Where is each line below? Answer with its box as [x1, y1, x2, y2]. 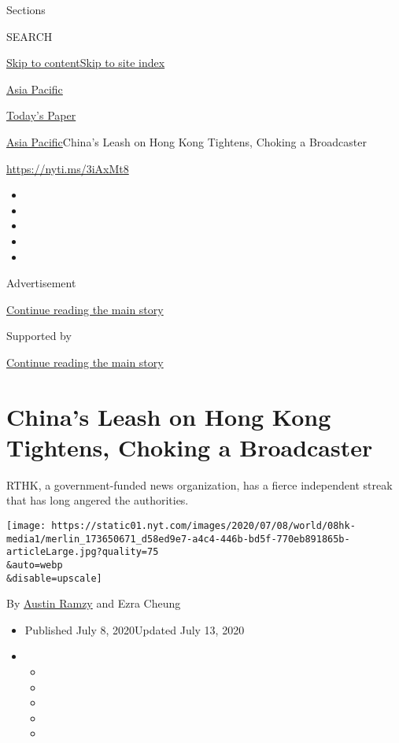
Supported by [6, 327, 72, 344]
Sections [6, 2, 46, 17]
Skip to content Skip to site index [6, 54, 165, 71]
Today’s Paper [6, 107, 76, 124]
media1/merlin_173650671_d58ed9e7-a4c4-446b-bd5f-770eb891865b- [6, 533, 350, 545]
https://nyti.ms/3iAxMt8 [6, 160, 129, 176]
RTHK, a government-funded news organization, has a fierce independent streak [6, 476, 393, 493]
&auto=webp [6, 559, 63, 571]
